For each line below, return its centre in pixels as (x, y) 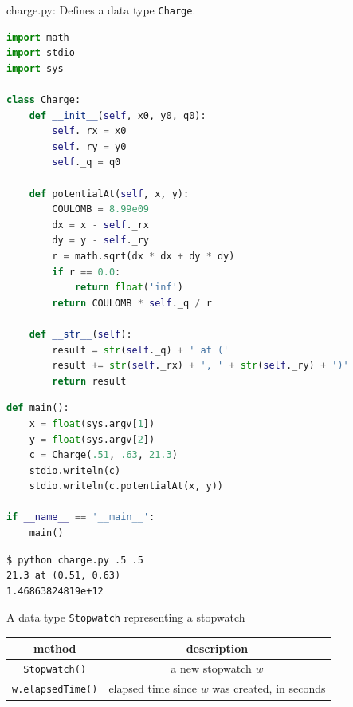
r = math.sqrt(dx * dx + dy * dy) (143, 256)
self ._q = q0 (86, 162)
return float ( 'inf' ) (129, 288)
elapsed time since (153, 688)
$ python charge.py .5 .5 (75, 560)
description (217, 648)
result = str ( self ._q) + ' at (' (141, 350)
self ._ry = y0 (89, 146)
